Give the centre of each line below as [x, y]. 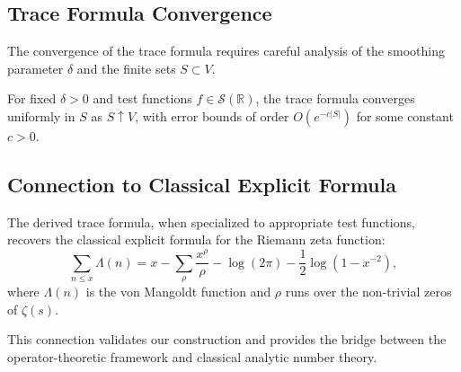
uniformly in [41, 115]
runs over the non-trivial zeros [368, 291]
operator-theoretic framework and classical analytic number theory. [192, 356]
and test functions [142, 98]
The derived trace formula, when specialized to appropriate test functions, [211, 221]
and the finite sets [126, 68]
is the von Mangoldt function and [178, 291]
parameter [35, 68]
